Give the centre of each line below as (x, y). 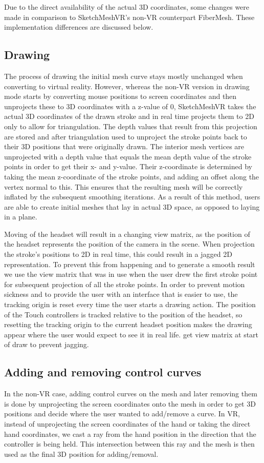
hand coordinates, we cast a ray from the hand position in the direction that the (130, 434)
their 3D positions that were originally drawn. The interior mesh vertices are (124, 146)
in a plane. (21, 217)
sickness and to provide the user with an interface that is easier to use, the (121, 294)
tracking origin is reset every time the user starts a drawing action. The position (130, 304)
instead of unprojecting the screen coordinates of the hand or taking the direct (127, 424)
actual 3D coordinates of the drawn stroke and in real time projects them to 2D (129, 116)
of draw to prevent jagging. (47, 344)
